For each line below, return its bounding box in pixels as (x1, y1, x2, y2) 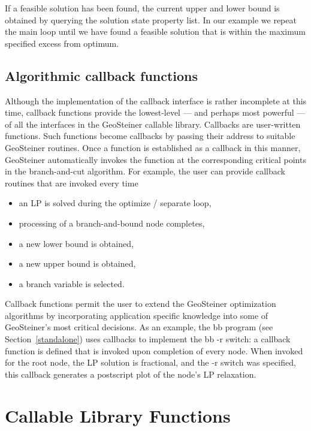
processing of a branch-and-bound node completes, (19, 216, 205, 229)
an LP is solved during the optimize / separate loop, (19, 197, 212, 209)
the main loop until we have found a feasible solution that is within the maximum (5, 25, 306, 38)
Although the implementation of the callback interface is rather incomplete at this (5, 94, 307, 107)
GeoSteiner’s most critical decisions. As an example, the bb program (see (5, 321, 273, 333)
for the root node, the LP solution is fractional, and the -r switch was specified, (5, 356, 296, 369)
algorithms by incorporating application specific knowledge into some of (5, 309, 268, 321)
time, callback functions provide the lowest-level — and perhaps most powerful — (5, 106, 306, 119)
